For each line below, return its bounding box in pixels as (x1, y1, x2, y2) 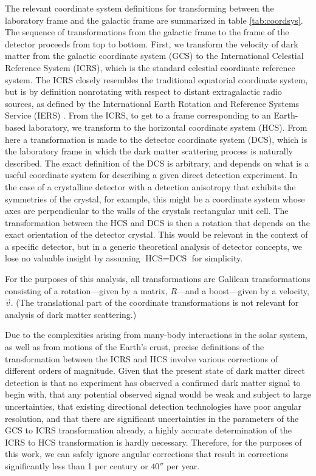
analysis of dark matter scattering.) (5, 308, 137, 320)
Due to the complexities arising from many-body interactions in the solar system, (5, 328, 307, 341)
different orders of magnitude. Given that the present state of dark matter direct (5, 364, 305, 377)
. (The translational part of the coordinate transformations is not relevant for (10, 296, 299, 309)
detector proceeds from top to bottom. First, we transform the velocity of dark (5, 37, 298, 50)
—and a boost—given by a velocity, (177, 284, 309, 297)
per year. (167, 459, 200, 472)
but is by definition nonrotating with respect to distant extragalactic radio (5, 85, 282, 98)
